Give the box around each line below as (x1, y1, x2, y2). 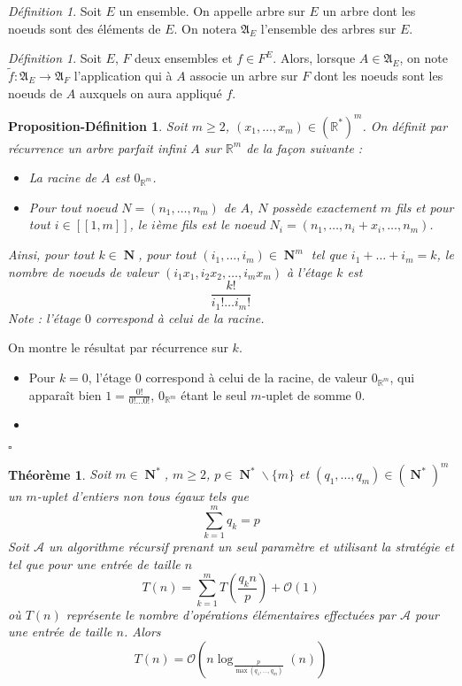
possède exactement (272, 197, 376, 216)
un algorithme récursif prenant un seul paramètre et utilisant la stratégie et (48, 537, 454, 556)
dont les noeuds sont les (313, 66, 443, 84)
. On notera (173, 19, 237, 37)
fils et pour (396, 197, 454, 216)
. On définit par (362, 116, 448, 135)
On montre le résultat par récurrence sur (8, 338, 228, 357)
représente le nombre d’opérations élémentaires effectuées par (65, 605, 396, 623)
